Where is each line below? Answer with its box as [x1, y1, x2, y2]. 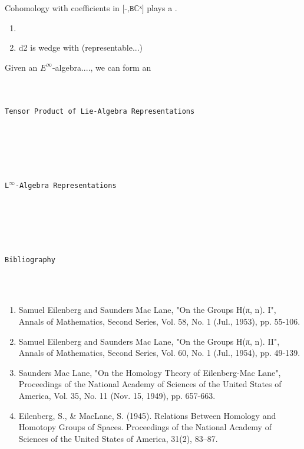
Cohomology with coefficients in [5, 2, 120, 14]
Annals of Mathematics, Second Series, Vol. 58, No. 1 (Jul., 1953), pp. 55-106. [18, 315, 300, 328]
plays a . [147, 2, 177, 14]
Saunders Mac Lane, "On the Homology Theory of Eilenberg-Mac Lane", [18, 366, 281, 378]
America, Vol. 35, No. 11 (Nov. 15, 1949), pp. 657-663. [18, 389, 216, 402]
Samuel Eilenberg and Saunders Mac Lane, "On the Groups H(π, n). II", [18, 335, 280, 347]
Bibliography [5, 255, 55, 264]
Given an [5, 61, 38, 73]
